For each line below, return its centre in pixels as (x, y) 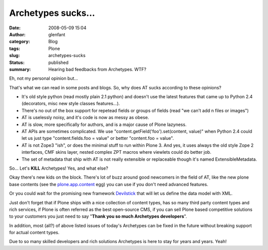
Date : (15, 28)
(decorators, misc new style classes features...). (71, 104)
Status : (17, 62)
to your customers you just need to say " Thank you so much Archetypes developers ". (98, 216)
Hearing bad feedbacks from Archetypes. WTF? (97, 69)
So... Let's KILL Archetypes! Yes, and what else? (59, 168)
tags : (15, 48)
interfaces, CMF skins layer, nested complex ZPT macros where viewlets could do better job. (116, 152)
